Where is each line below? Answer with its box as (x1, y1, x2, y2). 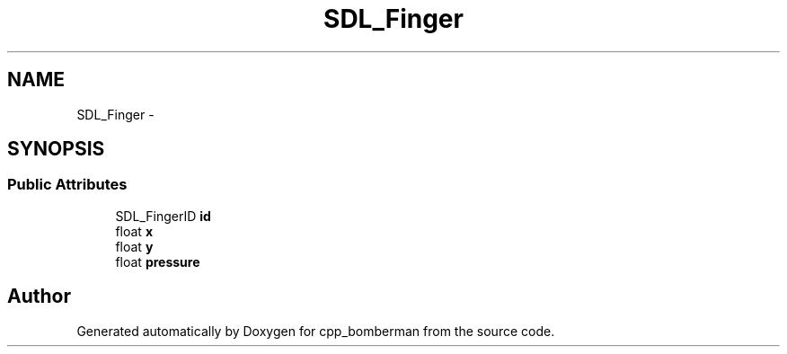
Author (7, 285, 71, 308)
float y (115, 238, 154, 254)
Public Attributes (7, 175, 128, 194)
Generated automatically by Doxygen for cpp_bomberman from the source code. (76, 323, 555, 339)
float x (115, 223, 153, 239)
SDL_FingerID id (115, 208, 211, 224)
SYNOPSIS (7, 137, 105, 161)
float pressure (115, 253, 200, 270)
